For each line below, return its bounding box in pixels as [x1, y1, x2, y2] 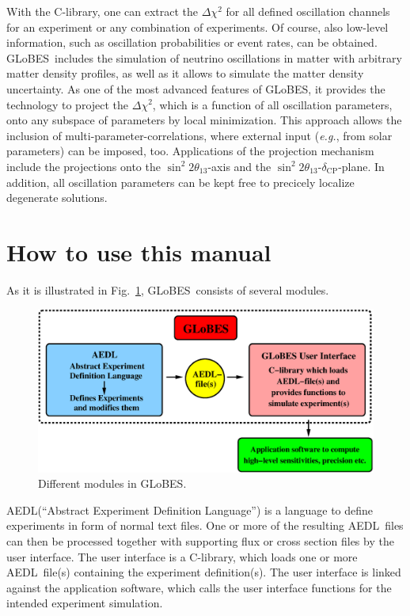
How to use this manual [6, 235, 271, 268]
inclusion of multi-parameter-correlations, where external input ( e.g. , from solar [6, 127, 393, 143]
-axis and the [207, 158, 271, 174]
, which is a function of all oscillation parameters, [152, 96, 393, 112]
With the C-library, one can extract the [6, 3, 199, 19]
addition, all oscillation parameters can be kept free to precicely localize [6, 173, 355, 190]
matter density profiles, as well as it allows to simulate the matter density [6, 65, 364, 82]
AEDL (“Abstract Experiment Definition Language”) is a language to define [6, 501, 374, 518]
